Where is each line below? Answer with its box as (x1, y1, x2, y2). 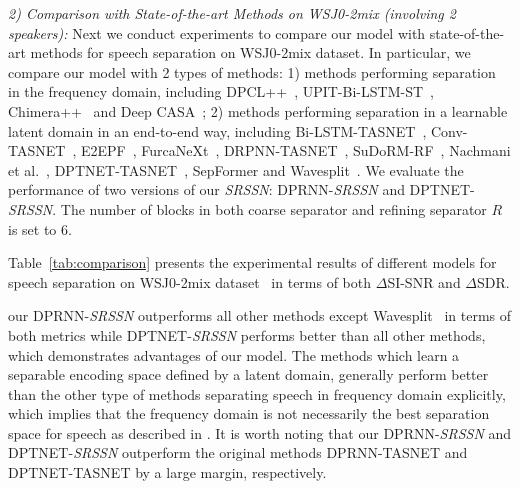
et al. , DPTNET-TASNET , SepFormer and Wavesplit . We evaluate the (8, 159, 464, 180)
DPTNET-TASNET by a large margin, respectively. (8, 462, 327, 483)
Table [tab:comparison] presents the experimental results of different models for (8, 252, 497, 273)
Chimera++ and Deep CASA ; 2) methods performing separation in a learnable (8, 100, 508, 121)
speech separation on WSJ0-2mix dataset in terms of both (8, 271, 372, 292)
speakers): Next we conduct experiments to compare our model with (8, 22, 426, 43)
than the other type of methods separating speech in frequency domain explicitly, (8, 383, 506, 404)
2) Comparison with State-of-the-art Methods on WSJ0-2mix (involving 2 (8, 3, 456, 23)
